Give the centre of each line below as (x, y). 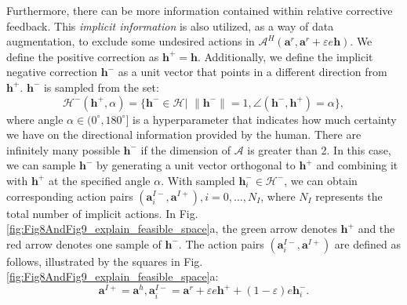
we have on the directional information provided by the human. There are (184, 134)
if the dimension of (185, 149)
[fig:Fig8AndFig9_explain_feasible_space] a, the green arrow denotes (172, 229)
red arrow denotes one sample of (84, 243)
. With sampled (198, 180)
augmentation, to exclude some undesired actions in (131, 41)
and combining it (357, 165)
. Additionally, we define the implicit (285, 56)
